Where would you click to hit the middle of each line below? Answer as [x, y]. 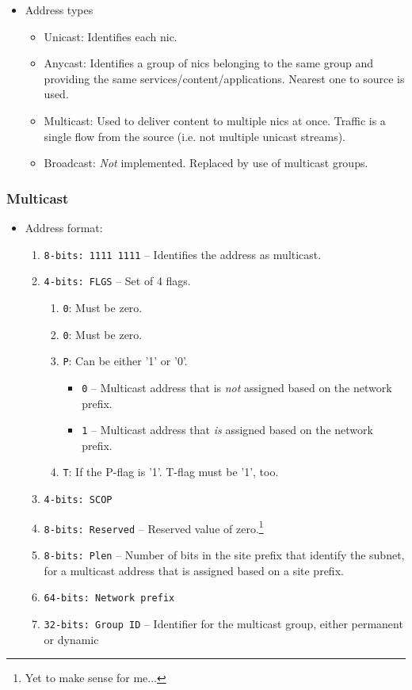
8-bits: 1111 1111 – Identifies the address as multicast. [183, 254]
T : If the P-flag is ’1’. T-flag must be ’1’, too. [171, 472]
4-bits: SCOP [78, 500]
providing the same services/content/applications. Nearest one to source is [224, 78]
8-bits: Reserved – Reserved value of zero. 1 [154, 527]
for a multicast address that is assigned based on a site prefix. [194, 570]
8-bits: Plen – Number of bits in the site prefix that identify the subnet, [224, 554]
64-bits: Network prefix [109, 599]
